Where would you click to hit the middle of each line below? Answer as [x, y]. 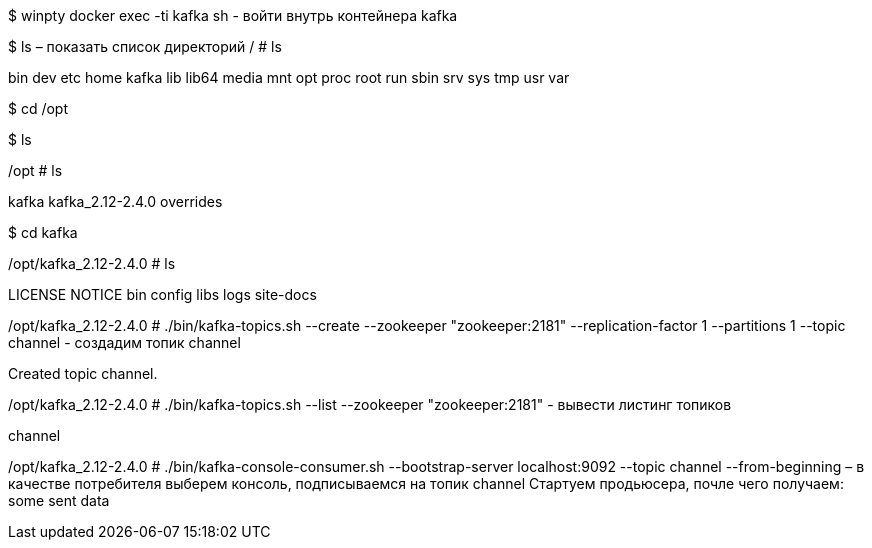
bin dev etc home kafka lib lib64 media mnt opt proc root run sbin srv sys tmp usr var [289, 77]
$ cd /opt [38, 108]
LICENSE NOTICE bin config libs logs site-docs [162, 294]
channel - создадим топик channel [124, 342]
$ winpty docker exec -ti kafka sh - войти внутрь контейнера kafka [233, 15]
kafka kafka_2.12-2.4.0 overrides [115, 201]
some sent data [59, 500]
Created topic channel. [83, 373]
